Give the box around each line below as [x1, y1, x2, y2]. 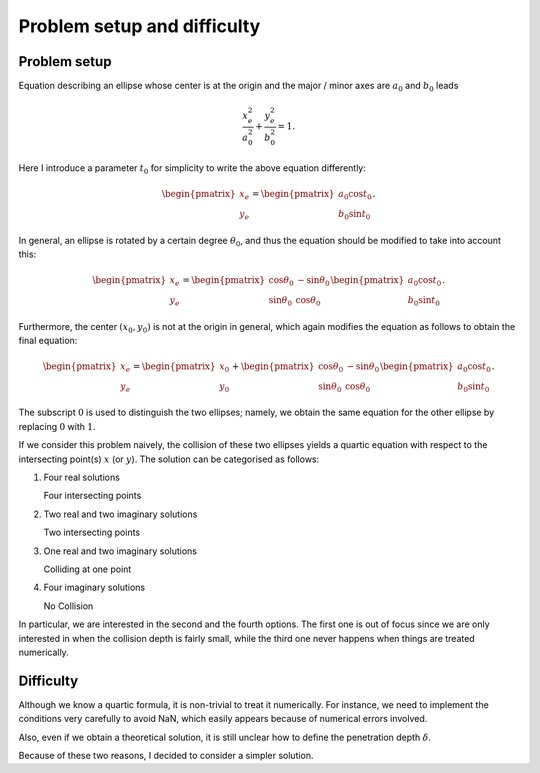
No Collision [43, 600, 94, 612]
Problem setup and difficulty [18, 15, 261, 37]
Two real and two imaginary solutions [43, 508, 198, 520]
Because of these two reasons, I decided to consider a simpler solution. [18, 750, 314, 762]
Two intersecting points [43, 526, 141, 539]
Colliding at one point [43, 563, 132, 575]
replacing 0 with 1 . [18, 420, 96, 432]
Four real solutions [43, 471, 120, 484]
